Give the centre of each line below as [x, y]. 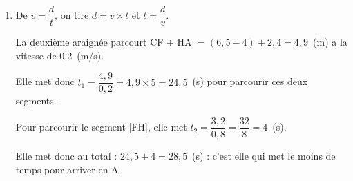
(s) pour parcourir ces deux [250, 81]
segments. [36, 101]
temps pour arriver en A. [68, 169]
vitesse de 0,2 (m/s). [60, 55]
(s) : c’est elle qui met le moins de [264, 155]
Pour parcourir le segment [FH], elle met [101, 127]
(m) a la [330, 42]
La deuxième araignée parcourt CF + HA [104, 42]
